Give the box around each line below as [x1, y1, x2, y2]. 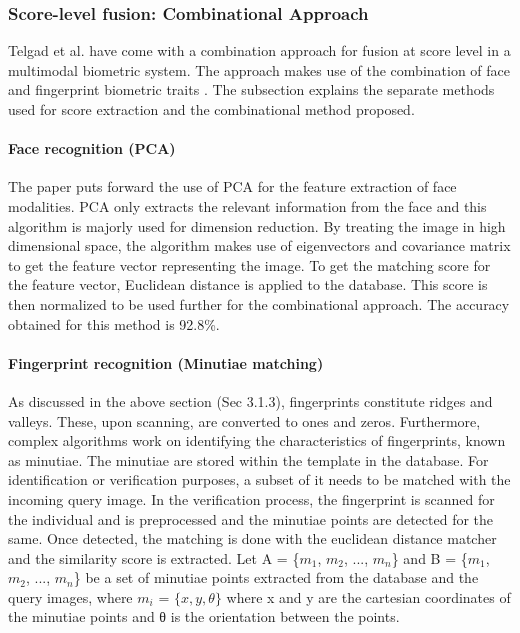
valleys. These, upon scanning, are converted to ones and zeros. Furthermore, [8, 410, 481, 431]
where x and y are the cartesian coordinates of [226, 586, 511, 607]
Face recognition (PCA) [8, 138, 176, 159]
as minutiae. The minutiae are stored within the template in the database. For [8, 449, 489, 470]
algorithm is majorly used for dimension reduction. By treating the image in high [8, 215, 506, 236]
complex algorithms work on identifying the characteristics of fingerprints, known [8, 430, 506, 451]
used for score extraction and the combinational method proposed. [8, 99, 415, 119]
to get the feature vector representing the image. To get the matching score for [8, 254, 491, 275]
